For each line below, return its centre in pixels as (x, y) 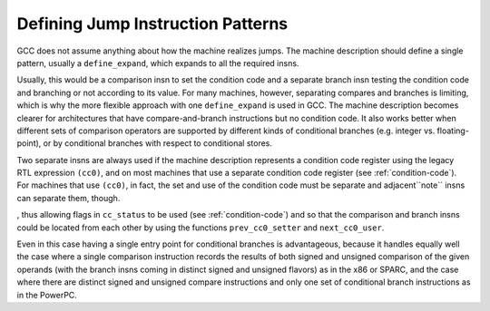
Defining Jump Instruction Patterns (152, 24)
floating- (453, 131)
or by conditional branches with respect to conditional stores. (157, 143)
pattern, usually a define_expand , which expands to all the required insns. (158, 63)
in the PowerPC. (47, 295)
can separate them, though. (69, 198)
